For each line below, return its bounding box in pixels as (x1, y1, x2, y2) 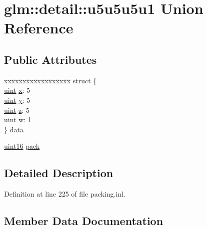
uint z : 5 (4, 104, 29, 115)
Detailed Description (4, 165, 113, 181)
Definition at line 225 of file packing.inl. (4, 189, 125, 199)
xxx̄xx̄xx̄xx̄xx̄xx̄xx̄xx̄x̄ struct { (4, 75, 97, 85)
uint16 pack (4, 141, 40, 151)
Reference (4, 17, 73, 38)
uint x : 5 (4, 85, 30, 95)
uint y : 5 (4, 94, 30, 105)
